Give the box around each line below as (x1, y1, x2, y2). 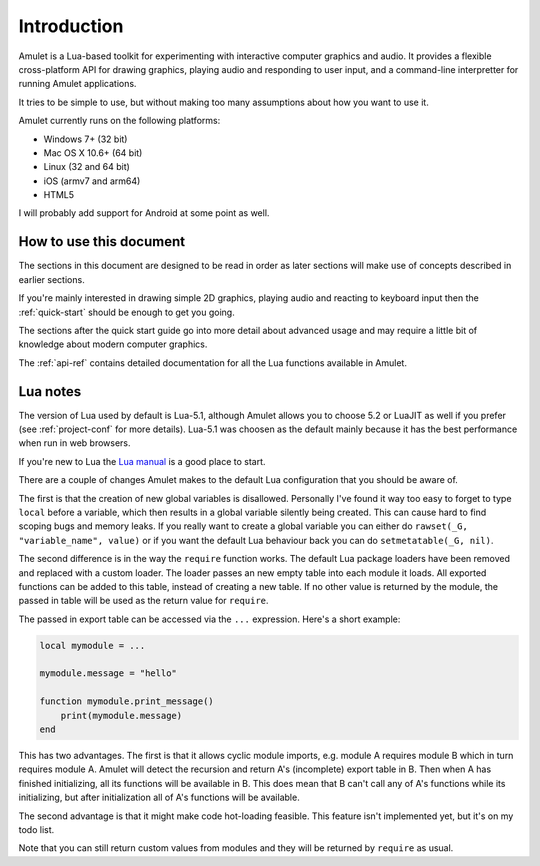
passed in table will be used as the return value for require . (18, 595, 269, 607)
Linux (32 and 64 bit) (43, 161, 130, 173)
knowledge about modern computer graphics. (18, 338, 208, 350)
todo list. (18, 823, 55, 835)
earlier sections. (18, 273, 85, 285)
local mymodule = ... (39, 640, 146, 651)
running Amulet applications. (18, 78, 137, 90)
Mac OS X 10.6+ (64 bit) (43, 146, 143, 159)
